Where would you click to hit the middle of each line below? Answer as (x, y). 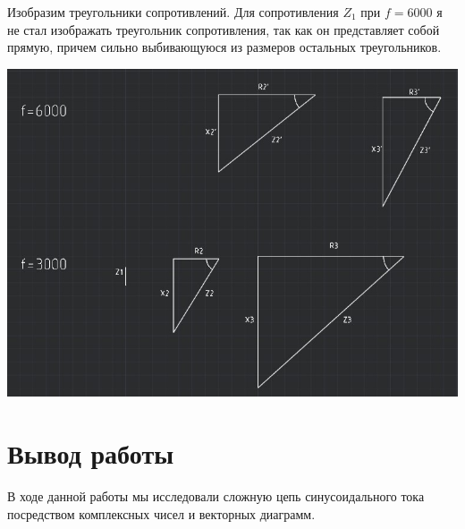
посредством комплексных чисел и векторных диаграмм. (161, 513)
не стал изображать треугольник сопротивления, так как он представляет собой (224, 29)
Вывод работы (90, 453)
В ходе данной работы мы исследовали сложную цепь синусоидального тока (216, 496)
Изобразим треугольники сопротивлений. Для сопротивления (173, 12)
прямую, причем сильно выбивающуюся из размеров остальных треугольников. (224, 47)
